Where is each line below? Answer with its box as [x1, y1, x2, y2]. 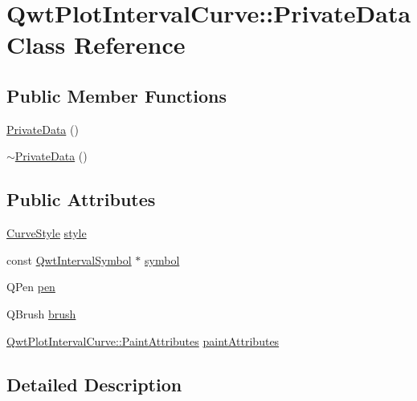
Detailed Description [6, 371, 182, 396]
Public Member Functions [6, 83, 227, 107]
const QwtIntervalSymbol [6, 251, 132, 268]
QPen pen [6, 278, 55, 295]
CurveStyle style [6, 225, 87, 241]
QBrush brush [6, 305, 76, 322]
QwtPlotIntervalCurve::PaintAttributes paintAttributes [6, 332, 280, 349]
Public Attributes [6, 187, 156, 212]
